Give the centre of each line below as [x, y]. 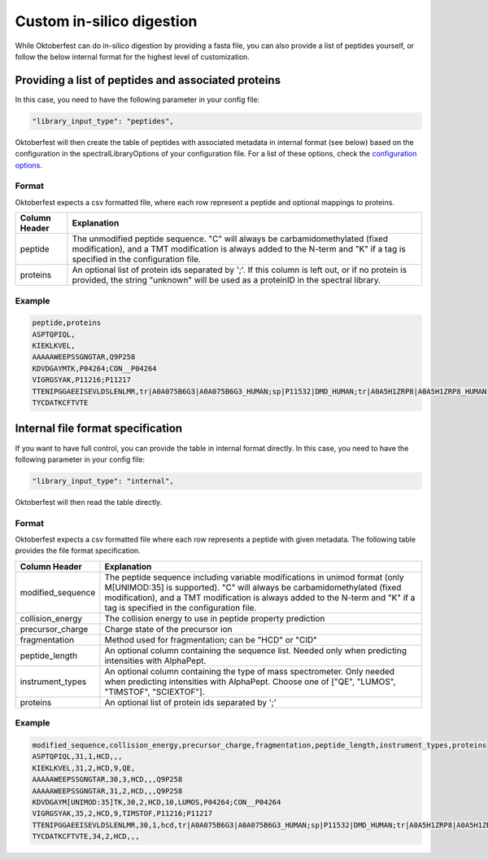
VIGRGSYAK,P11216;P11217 [82, 380]
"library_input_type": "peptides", [103, 121]
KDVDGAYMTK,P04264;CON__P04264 [95, 368]
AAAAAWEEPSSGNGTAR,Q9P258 [84, 357]
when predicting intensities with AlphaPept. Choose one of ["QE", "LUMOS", [250, 682]
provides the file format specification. [78, 551]
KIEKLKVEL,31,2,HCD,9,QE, [84, 768]
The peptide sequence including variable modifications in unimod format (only [254, 577]
